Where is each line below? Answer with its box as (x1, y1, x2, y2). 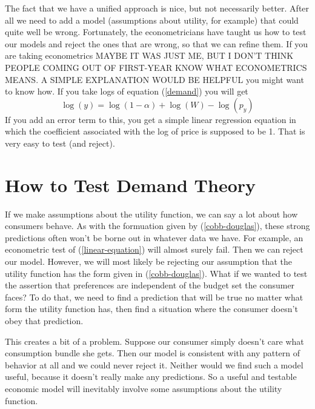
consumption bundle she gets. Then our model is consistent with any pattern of (5, 347, 300, 359)
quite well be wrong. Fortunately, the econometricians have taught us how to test (5, 25, 307, 38)
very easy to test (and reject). (5, 136, 115, 149)
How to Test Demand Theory (5, 172, 256, 197)
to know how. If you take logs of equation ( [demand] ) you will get (5, 85, 248, 98)
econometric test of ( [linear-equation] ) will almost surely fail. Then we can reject (5, 243, 303, 256)
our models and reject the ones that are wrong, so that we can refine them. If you (5, 37, 308, 50)
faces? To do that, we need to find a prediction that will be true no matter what (5, 290, 303, 303)
